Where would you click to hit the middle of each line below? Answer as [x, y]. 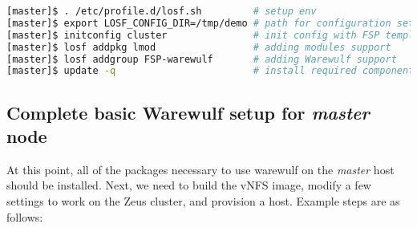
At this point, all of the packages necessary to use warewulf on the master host [200, 169]
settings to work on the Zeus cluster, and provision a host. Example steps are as [203, 201]
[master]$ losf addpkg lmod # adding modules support [199, 47]
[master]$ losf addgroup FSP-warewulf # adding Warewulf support [202, 59]
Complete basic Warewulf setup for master [188, 112]
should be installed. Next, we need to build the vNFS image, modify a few [189, 185]
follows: [25, 216]
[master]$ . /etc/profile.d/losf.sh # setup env [162, 11]
